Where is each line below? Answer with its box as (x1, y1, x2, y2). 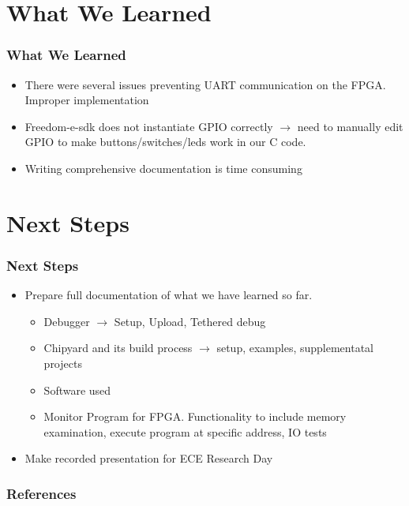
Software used (43, 381, 111, 398)
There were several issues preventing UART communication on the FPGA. (24, 76, 386, 92)
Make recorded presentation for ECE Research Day (24, 450, 273, 467)
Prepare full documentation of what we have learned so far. (24, 287, 313, 303)
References (6, 483, 77, 503)
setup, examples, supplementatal (216, 339, 374, 356)
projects (43, 354, 82, 371)
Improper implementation (24, 92, 149, 108)
